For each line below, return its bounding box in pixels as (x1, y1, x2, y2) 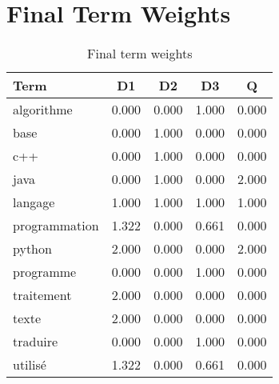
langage (13, 193, 55, 212)
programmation (13, 216, 99, 235)
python (13, 239, 52, 258)
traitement (13, 286, 72, 305)
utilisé (13, 355, 46, 374)
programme (13, 262, 77, 282)
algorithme (13, 100, 73, 119)
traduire (13, 332, 58, 351)
